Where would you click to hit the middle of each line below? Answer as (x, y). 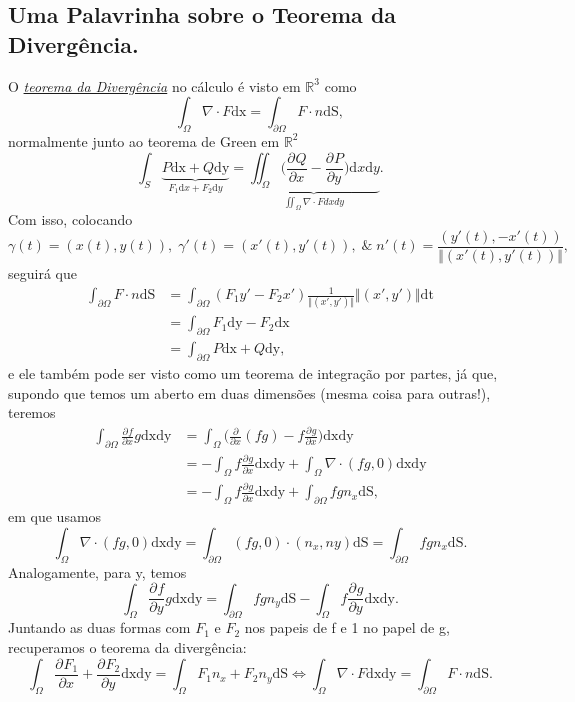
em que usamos (55, 516)
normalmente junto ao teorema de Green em (144, 140)
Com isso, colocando (70, 219)
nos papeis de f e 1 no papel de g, (347, 627)
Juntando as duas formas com (99, 627)
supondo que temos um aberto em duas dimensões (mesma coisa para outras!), (249, 392)
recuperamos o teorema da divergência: (127, 647)
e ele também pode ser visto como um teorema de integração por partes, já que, (253, 373)
